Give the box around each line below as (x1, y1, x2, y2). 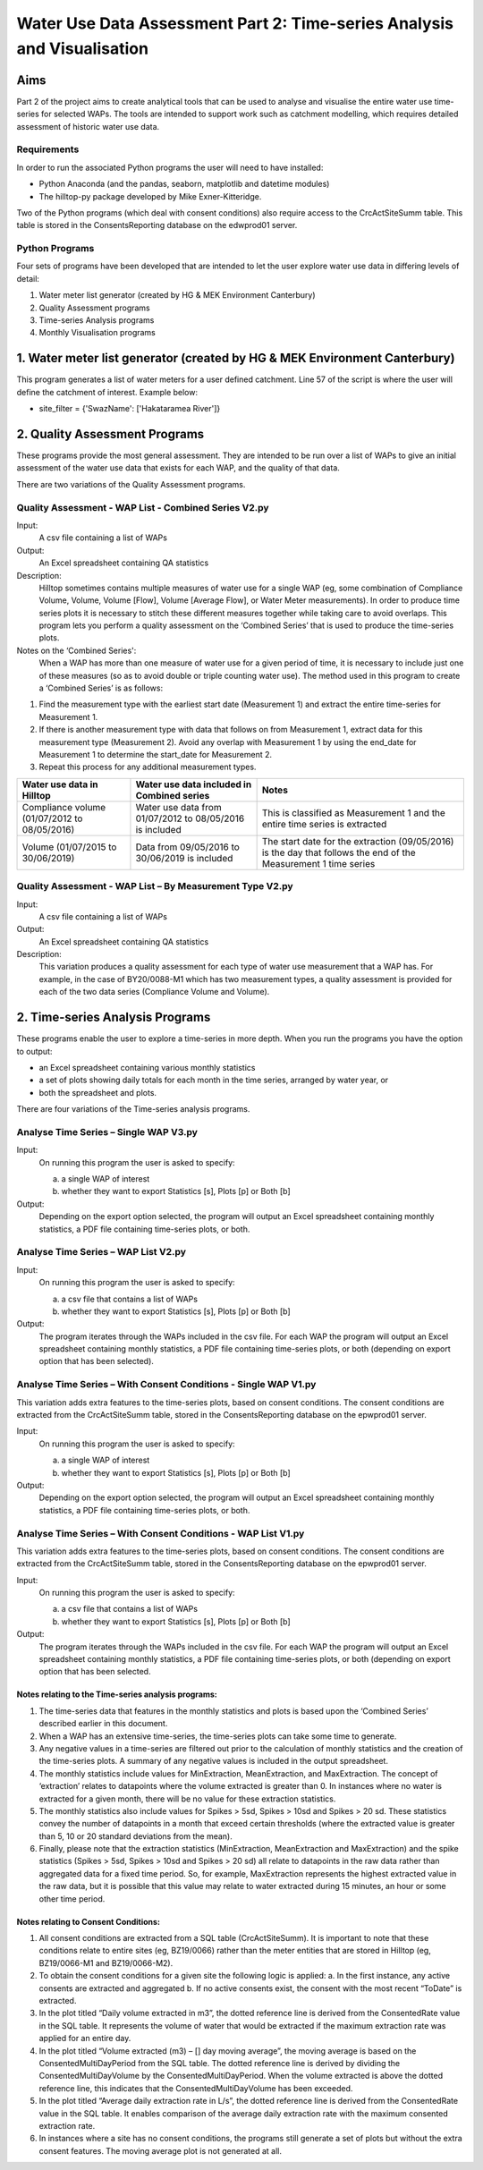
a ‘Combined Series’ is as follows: (38, 682, 164, 693)
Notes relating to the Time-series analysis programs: (16, 1689, 218, 1700)
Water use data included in (135, 778, 252, 791)
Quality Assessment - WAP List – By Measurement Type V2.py (16, 880, 294, 893)
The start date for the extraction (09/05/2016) (261, 835, 454, 847)
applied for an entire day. (38, 2033, 131, 2044)
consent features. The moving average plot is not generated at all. (38, 2145, 282, 2156)
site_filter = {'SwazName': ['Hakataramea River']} (38, 403, 221, 414)
